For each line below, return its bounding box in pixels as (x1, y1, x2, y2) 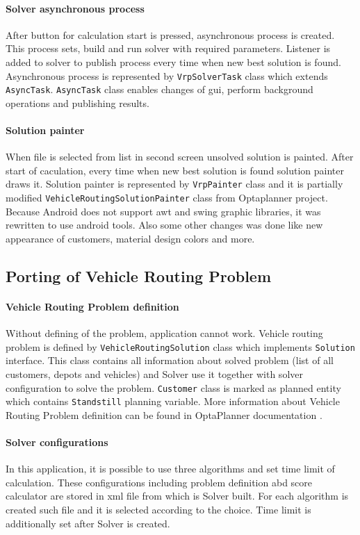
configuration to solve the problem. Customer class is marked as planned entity (6, 380, 341, 395)
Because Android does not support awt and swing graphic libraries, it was (6, 204, 321, 218)
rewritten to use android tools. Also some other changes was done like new (6, 217, 323, 232)
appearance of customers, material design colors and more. (6, 231, 255, 245)
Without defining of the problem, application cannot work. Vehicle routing (6, 326, 323, 340)
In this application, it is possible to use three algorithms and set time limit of (6, 461, 335, 476)
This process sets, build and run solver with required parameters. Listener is (6, 41, 331, 56)
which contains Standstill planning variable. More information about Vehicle (6, 394, 340, 409)
